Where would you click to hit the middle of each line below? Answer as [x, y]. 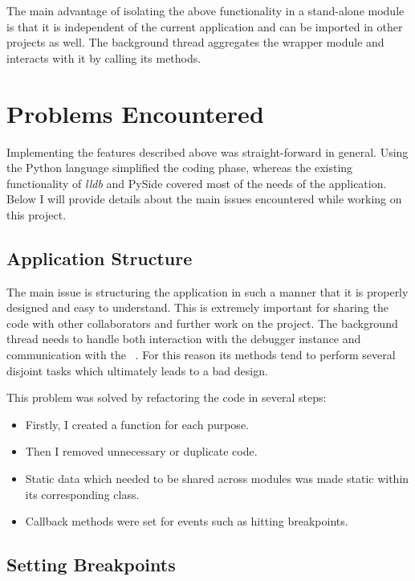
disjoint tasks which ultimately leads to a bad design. [137, 370]
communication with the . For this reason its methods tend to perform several [201, 355]
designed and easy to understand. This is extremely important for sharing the [197, 307]
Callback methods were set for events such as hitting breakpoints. [187, 521]
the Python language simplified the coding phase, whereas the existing [180, 168]
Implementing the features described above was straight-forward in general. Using [207, 151]
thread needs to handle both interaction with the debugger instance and [184, 339]
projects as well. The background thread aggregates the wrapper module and [195, 42]
